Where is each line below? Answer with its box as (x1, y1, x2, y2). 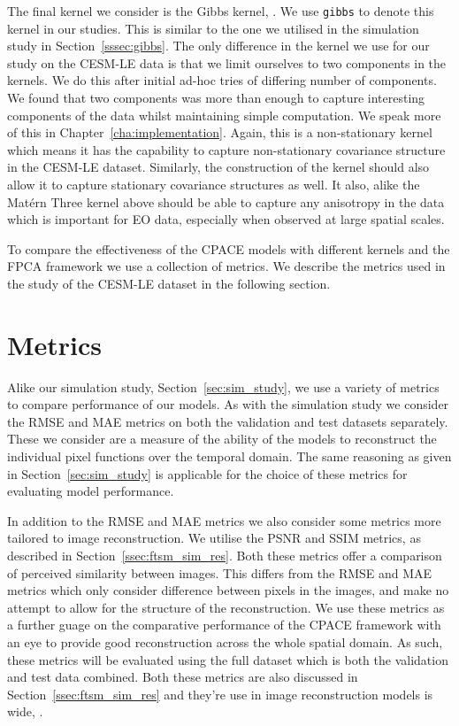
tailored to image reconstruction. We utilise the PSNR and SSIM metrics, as (7, 529, 421, 547)
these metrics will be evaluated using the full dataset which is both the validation (7, 650, 448, 668)
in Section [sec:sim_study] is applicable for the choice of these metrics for (7, 464, 408, 483)
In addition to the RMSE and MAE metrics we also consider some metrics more (7, 511, 441, 529)
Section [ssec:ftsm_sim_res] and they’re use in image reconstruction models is (7, 684, 433, 703)
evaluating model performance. (7, 482, 174, 500)
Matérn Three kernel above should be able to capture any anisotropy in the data (7, 192, 445, 211)
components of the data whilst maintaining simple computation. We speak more (7, 105, 441, 124)
